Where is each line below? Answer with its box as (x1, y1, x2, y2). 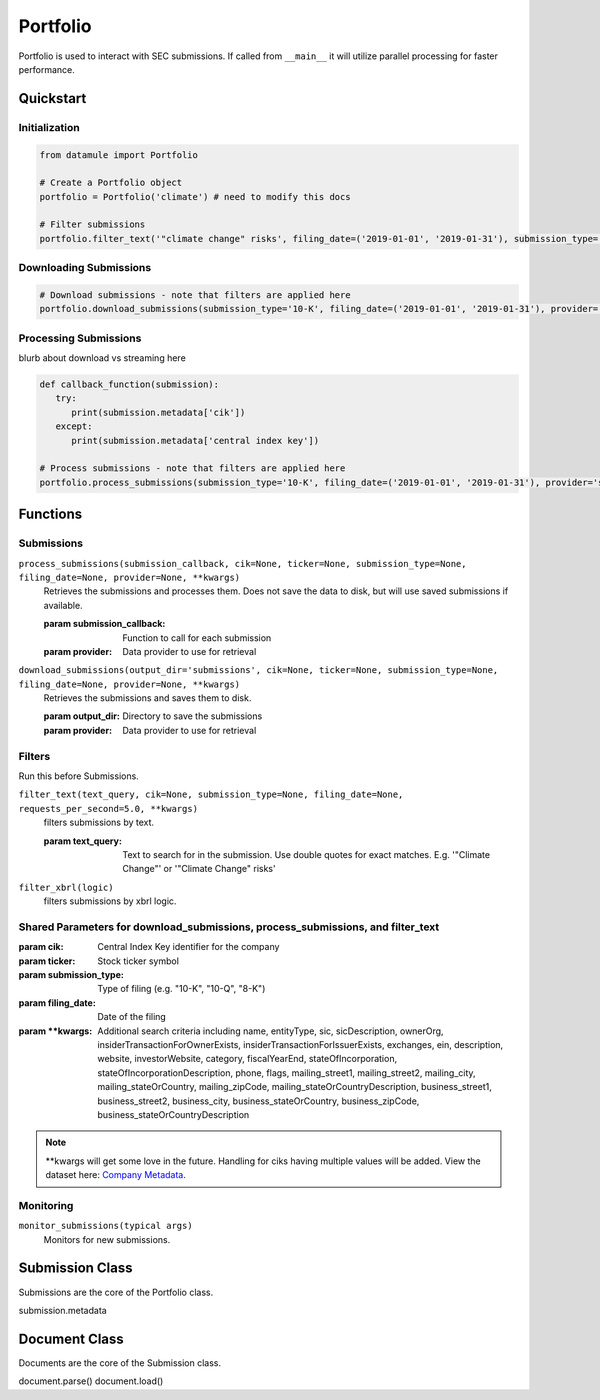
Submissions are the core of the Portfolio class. (18, 1286, 214, 1298)
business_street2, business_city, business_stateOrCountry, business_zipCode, (97, 1095, 420, 1107)
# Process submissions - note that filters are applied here (39, 463, 346, 474)
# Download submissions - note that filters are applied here (39, 289, 351, 300)
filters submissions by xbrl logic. (43, 895, 177, 907)
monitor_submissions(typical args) (18, 1220, 194, 1232)
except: (55, 421, 93, 432)
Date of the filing (97, 1011, 167, 1023)
